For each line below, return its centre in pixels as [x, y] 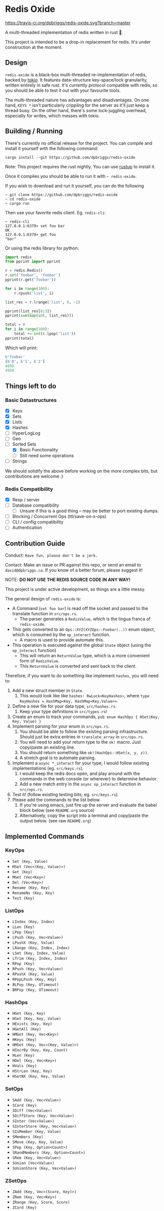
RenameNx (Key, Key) [33, 893]
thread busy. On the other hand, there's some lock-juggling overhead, [76, 110]
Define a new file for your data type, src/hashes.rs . [64, 706]
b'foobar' [15, 357]
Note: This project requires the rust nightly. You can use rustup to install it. [81, 166]
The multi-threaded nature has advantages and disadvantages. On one [77, 100]
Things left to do [31, 386]
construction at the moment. [34, 47]
